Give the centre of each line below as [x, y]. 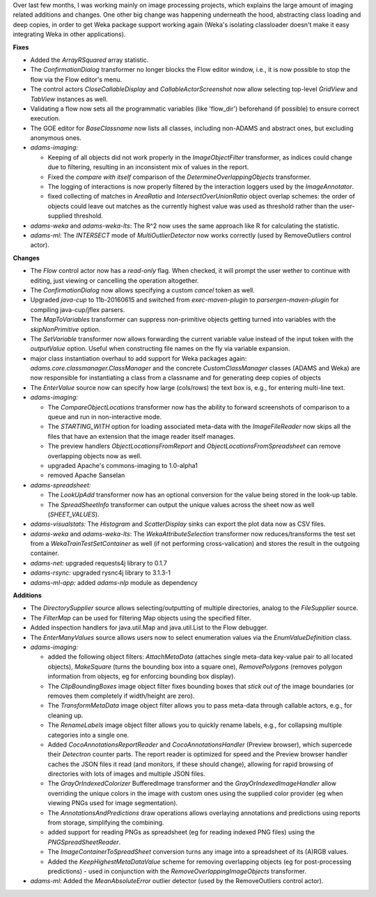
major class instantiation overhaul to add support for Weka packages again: [139, 358]
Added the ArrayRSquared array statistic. [89, 60]
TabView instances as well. [69, 99]
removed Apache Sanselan [86, 475]
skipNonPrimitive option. [65, 329]
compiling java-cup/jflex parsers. [78, 309]
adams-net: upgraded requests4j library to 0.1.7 [99, 563]
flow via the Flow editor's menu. [76, 79]
